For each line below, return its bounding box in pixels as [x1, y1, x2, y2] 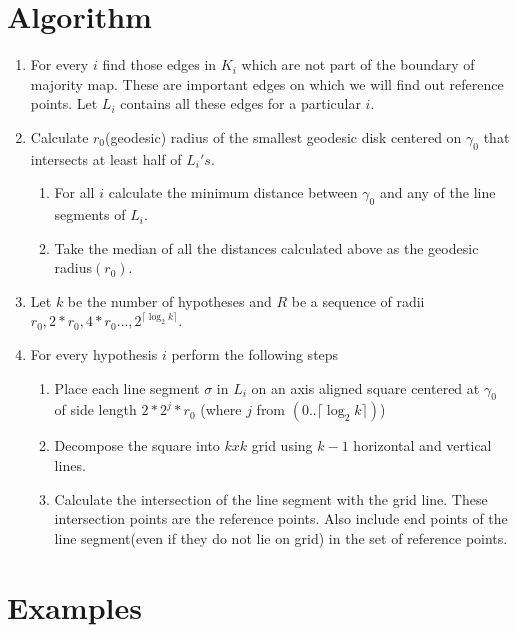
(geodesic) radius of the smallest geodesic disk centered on [105, 126, 462, 147]
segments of [54, 204, 126, 225]
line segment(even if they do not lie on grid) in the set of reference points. [54, 527, 508, 548]
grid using [251, 435, 313, 456]
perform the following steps [171, 344, 339, 365]
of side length [54, 399, 137, 420]
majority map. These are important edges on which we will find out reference [30, 73, 504, 94]
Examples [7, 586, 142, 627]
